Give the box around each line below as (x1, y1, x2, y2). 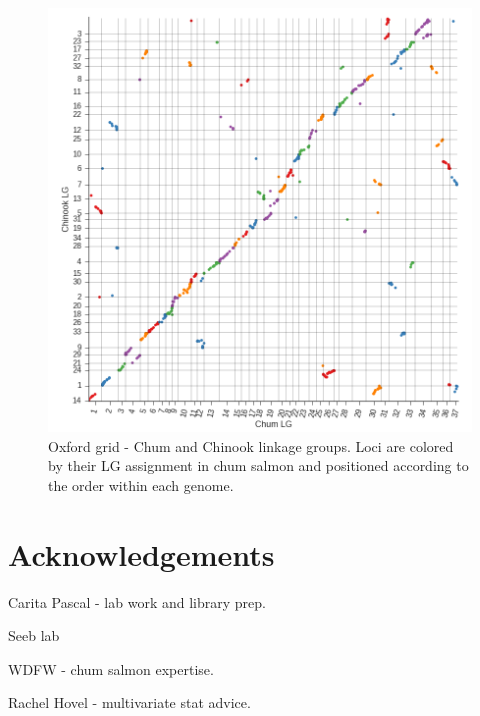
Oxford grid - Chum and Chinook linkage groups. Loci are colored (48, 435, 454, 456)
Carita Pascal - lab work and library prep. (8, 591, 266, 612)
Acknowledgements (8, 533, 275, 574)
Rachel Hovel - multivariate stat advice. (8, 692, 251, 713)
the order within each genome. (48, 474, 234, 495)
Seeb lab (8, 625, 60, 646)
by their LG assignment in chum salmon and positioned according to (48, 455, 469, 476)
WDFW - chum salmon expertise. (8, 658, 214, 679)
